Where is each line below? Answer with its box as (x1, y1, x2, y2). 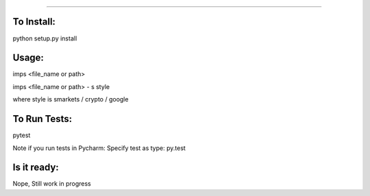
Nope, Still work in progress (12, 180, 92, 188)
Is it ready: (12, 162, 60, 173)
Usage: (12, 52, 45, 64)
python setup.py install (12, 34, 77, 42)
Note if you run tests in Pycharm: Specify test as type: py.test (12, 144, 186, 152)
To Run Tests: (12, 113, 73, 125)
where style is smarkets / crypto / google (12, 95, 129, 103)
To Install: (12, 16, 56, 27)
